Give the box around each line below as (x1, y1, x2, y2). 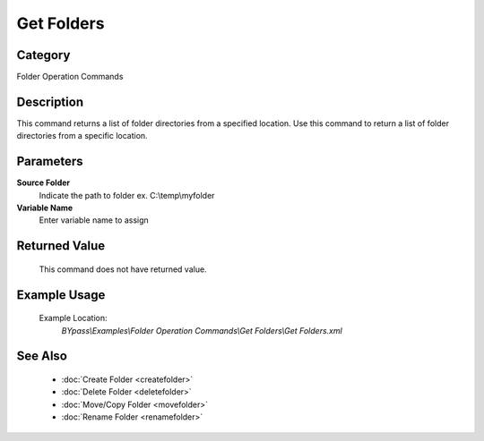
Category (16, 47, 71, 63)
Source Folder (16, 177, 71, 188)
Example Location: (39, 313, 108, 324)
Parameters (16, 154, 83, 169)
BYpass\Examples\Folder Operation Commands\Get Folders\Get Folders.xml (61, 325, 342, 335)
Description (16, 94, 84, 109)
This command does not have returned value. (39, 264, 207, 275)
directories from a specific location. (16, 131, 148, 141)
